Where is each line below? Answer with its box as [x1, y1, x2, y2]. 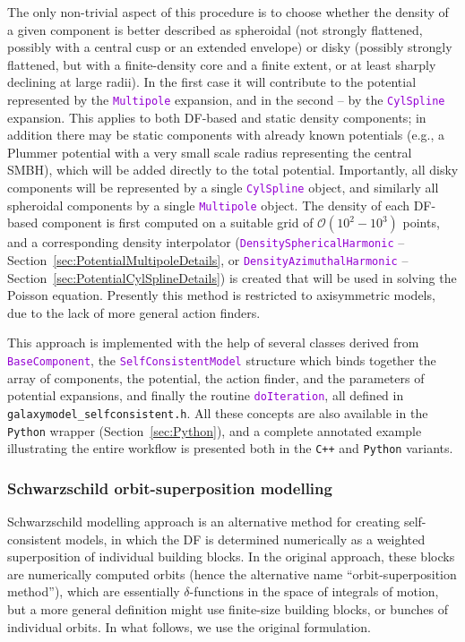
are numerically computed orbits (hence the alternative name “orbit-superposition [7, 564, 457, 583]
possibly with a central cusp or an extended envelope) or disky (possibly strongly [7, 38, 452, 56]
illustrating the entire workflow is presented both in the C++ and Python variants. [7, 439, 453, 458]
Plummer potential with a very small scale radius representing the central [7, 142, 412, 161]
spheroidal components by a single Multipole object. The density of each [7, 195, 410, 214]
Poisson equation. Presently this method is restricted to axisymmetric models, [7, 286, 435, 304]
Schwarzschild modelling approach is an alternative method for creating [7, 512, 400, 531]
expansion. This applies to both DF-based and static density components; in [7, 107, 426, 126]
